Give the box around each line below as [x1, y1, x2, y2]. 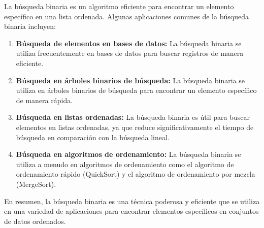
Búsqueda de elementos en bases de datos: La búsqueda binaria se [16, 38, 242, 48]
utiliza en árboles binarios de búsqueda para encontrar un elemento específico [16, 85, 257, 95]
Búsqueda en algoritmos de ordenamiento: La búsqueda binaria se [16, 149, 241, 159]
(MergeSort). [16, 178, 56, 189]
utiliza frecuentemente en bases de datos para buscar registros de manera [16, 48, 244, 58]
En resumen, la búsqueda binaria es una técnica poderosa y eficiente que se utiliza [4, 196, 260, 206]
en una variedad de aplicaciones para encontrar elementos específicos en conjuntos [4, 206, 259, 216]
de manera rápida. [16, 94, 73, 105]
